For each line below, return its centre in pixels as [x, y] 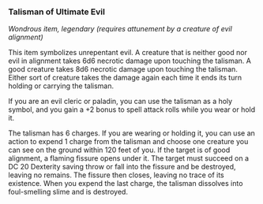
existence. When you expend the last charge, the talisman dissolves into [126, 184]
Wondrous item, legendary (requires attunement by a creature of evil [120, 29]
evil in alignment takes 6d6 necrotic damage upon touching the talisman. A [130, 61]
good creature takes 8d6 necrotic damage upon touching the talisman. [123, 69]
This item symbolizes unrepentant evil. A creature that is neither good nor [128, 53]
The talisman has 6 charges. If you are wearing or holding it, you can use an [131, 133]
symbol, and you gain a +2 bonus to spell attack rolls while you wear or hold [132, 109]
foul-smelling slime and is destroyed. [68, 192]
